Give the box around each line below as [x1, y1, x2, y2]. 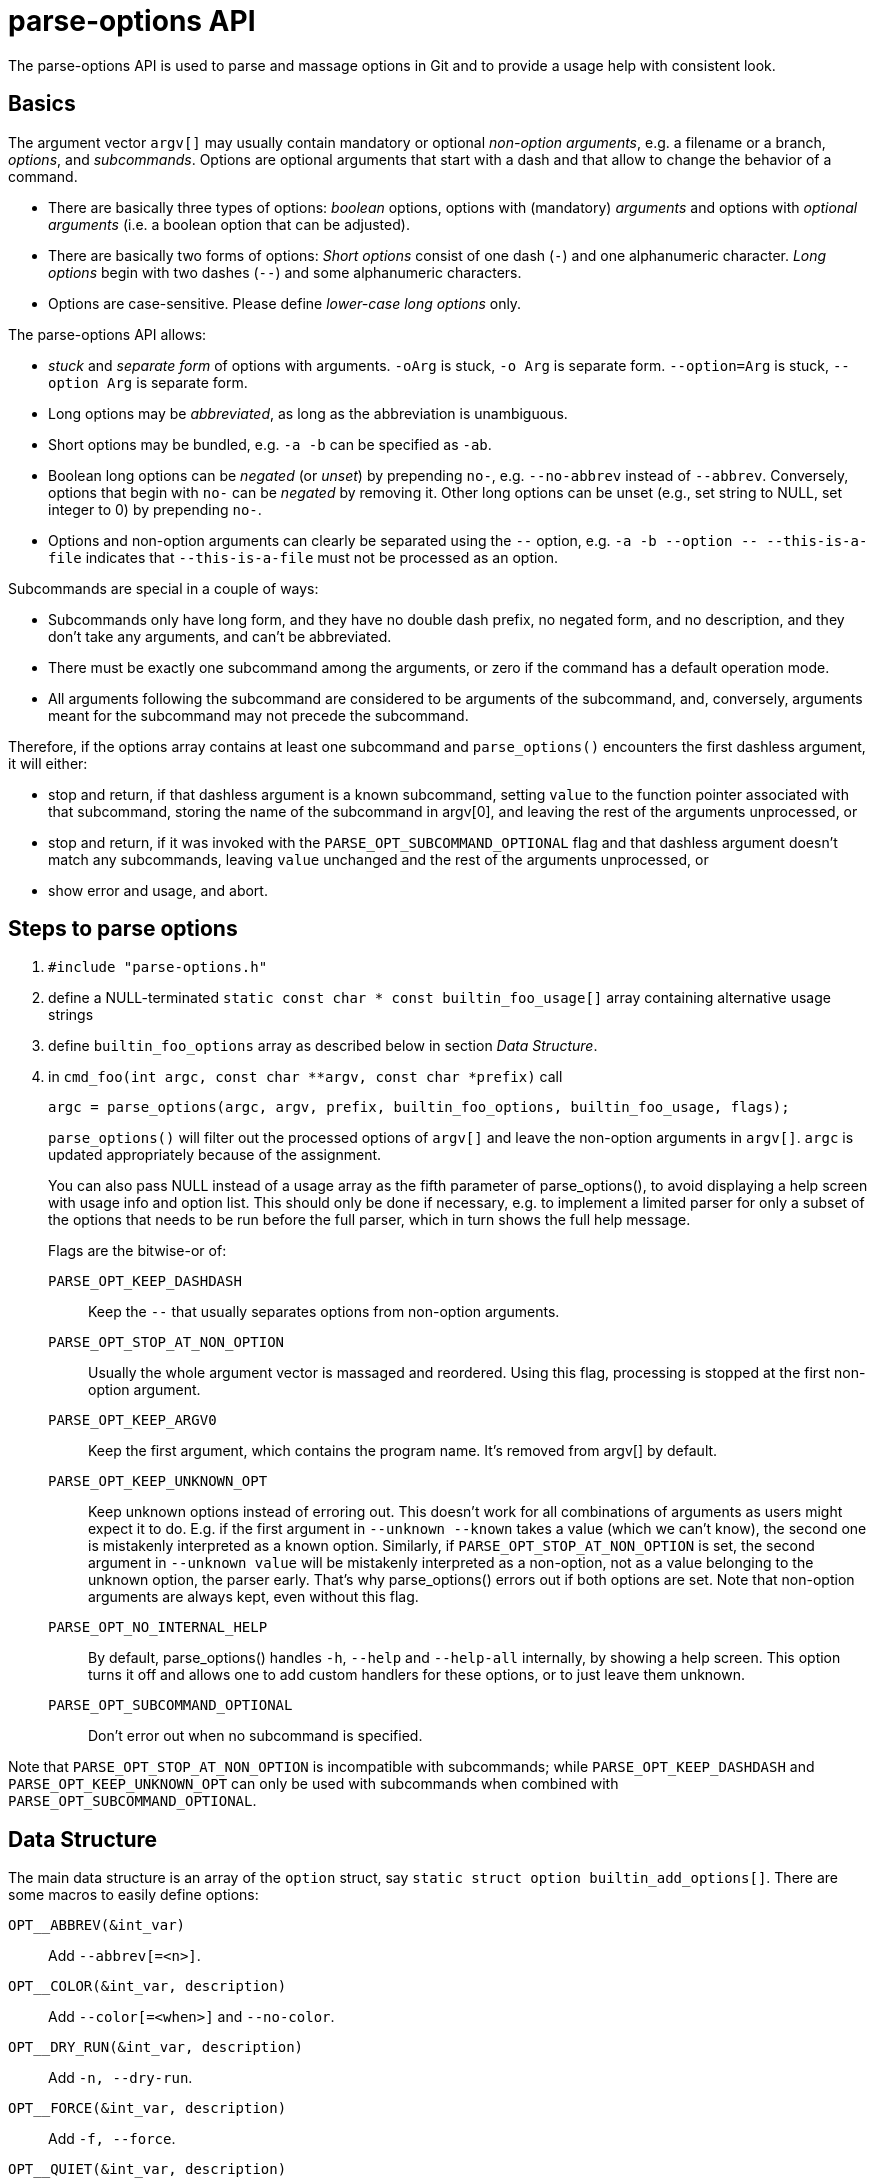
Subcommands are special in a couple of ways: [8, 579, 319, 597]
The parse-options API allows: [8, 325, 207, 343]
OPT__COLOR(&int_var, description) [8, 1978, 287, 1995]
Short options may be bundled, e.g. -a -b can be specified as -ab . [48, 435, 492, 453]
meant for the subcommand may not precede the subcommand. [48, 706, 469, 724]
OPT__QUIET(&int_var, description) [8, 2161, 287, 2178]
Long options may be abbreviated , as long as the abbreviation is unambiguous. [48, 404, 568, 422]
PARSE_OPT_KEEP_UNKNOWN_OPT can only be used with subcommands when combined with [8, 1775, 619, 1793]
